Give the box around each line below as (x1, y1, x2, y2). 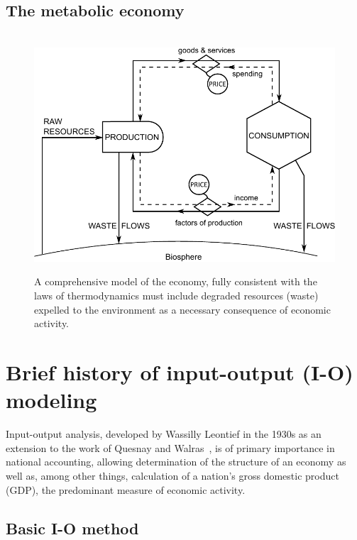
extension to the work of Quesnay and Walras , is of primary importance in (6, 440, 335, 455)
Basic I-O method (6, 517, 139, 539)
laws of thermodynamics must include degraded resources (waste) (34, 288, 319, 303)
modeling (6, 385, 97, 414)
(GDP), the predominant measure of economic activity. (6, 482, 246, 497)
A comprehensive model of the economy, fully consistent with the (34, 274, 317, 289)
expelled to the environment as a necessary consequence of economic (34, 302, 331, 316)
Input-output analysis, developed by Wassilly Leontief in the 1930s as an (6, 426, 322, 441)
